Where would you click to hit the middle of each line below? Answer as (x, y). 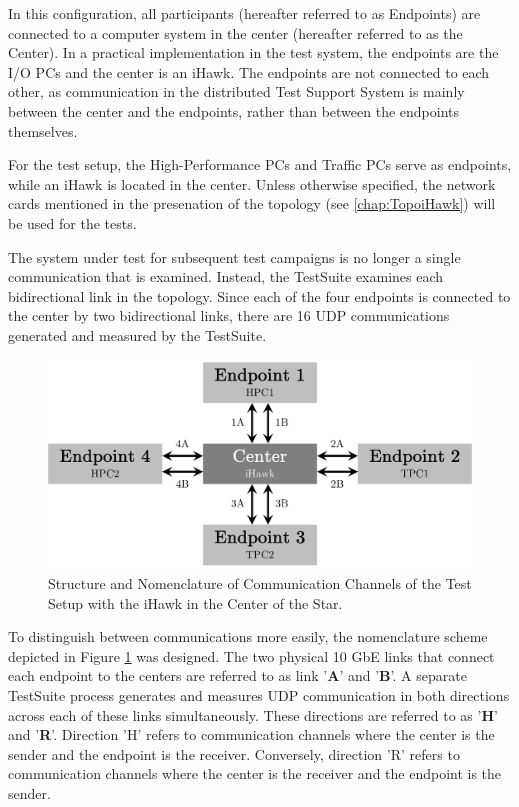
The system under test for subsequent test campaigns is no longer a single (234, 256)
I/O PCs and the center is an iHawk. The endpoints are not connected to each (249, 71)
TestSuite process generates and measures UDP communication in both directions (259, 694)
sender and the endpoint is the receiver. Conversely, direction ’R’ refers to (234, 753)
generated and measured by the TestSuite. (137, 334)
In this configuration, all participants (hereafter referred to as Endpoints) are (244, 13)
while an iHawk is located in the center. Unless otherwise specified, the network (252, 183)
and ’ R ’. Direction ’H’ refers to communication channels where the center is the (251, 734)
